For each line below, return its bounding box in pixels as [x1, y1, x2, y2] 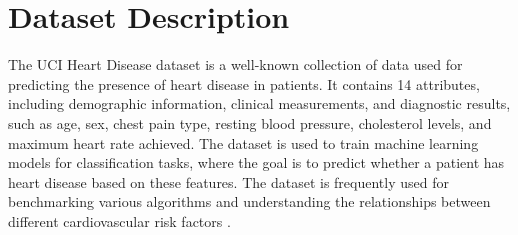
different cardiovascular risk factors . [8, 210, 231, 231]
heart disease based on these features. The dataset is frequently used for [8, 171, 449, 192]
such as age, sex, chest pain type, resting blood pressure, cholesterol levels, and [8, 112, 492, 133]
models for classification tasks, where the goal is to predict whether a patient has [8, 152, 505, 173]
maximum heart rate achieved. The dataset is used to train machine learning [8, 132, 479, 153]
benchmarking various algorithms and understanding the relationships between [8, 191, 491, 212]
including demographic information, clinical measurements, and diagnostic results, [8, 93, 511, 114]
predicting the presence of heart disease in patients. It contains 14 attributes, [8, 73, 480, 94]
